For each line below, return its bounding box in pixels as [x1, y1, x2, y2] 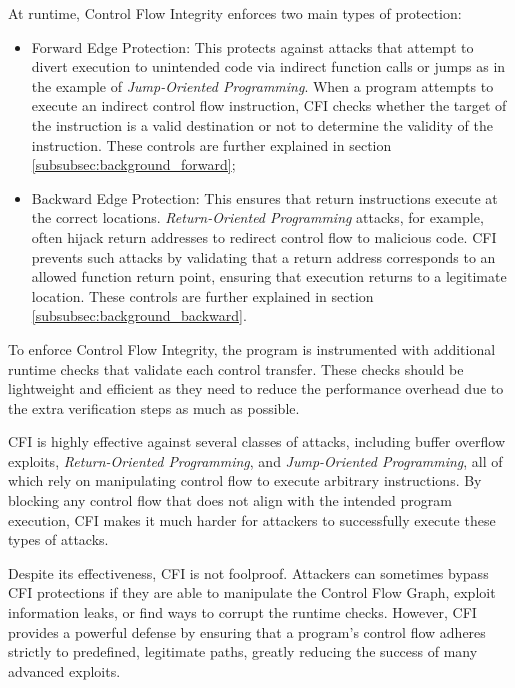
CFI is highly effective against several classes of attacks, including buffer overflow [8, 431, 506, 452]
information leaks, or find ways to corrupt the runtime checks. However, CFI [8, 602, 477, 623]
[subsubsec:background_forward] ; [31, 154, 236, 175]
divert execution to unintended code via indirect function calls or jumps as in [31, 56, 506, 77]
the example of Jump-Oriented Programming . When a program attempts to [31, 75, 494, 96]
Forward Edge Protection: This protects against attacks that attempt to [31, 36, 474, 57]
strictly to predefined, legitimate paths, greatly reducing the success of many [8, 641, 478, 662]
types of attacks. [8, 529, 109, 550]
